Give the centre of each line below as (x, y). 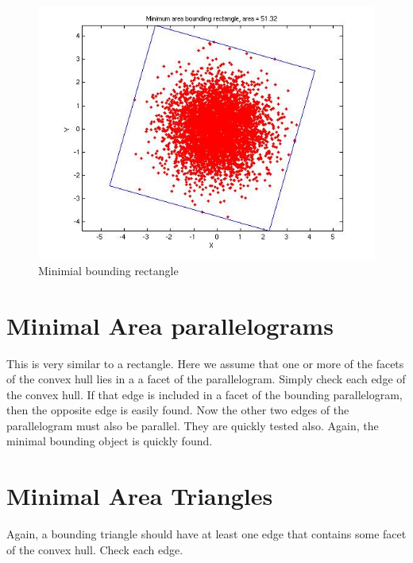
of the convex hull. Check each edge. (95, 549)
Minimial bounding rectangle (108, 270)
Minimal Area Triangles (140, 496)
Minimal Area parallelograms (170, 325)
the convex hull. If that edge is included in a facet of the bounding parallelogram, (205, 394)
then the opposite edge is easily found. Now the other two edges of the (178, 410)
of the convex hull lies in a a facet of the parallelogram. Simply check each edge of (206, 379)
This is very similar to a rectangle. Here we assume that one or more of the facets (205, 363)
